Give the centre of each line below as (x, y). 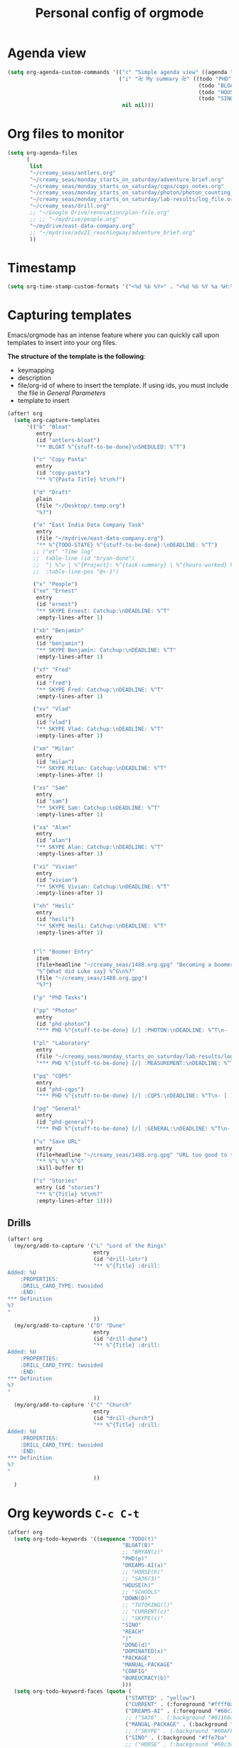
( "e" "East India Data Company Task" (89, 525)
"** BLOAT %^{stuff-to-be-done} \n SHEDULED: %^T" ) (111, 447)
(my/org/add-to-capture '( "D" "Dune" (70, 1325)
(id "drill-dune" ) (121, 1339)
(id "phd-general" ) (65, 1122)
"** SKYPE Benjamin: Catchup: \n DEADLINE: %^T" (106, 650)
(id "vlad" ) (54, 723)
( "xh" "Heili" (54, 906)
